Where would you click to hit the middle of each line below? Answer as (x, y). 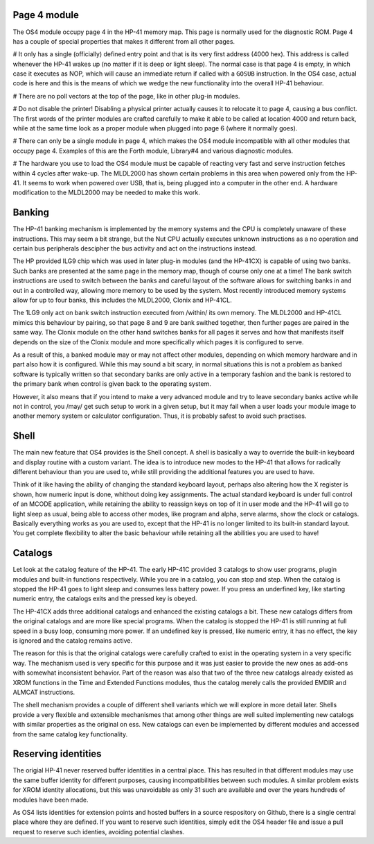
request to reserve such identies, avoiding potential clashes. (99, 832)
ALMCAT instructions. (44, 692)
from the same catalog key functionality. (70, 734)
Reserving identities (57, 754)
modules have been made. (51, 800)
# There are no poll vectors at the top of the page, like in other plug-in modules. (126, 96)
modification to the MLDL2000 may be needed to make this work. (107, 193)
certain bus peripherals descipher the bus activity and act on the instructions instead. (135, 248)
